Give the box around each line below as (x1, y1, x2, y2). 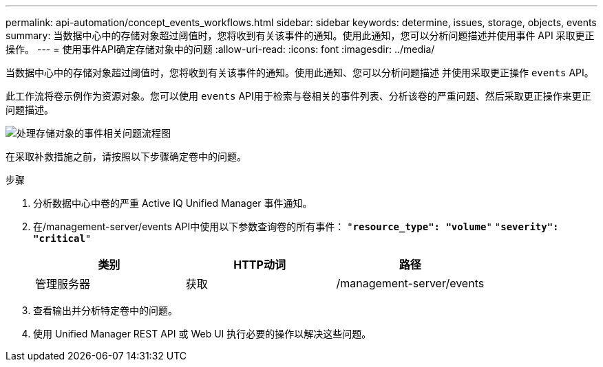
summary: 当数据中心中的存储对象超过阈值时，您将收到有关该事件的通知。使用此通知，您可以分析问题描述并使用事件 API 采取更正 (6, 30, 595, 41)
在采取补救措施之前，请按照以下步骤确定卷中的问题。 (6, 151, 246, 162)
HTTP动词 (233, 258, 286, 271)
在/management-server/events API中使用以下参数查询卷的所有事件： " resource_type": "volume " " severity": (33, 221, 559, 232)
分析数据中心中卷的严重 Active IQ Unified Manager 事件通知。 (33, 197, 313, 209)
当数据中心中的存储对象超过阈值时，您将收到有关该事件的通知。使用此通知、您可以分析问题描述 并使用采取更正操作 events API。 (6, 67, 594, 78)
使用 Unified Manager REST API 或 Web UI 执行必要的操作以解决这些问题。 (33, 328, 372, 340)
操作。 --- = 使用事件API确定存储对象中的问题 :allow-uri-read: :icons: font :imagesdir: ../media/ (6, 43, 435, 55)
